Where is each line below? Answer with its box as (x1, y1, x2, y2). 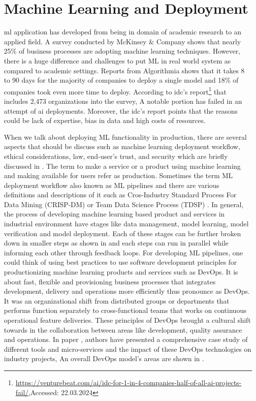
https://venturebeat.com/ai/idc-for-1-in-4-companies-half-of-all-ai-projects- (15, 377, 242, 387)
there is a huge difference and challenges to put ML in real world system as (4, 55, 231, 65)
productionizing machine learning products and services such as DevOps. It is (4, 267, 238, 277)
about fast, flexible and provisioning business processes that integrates (4, 276, 216, 286)
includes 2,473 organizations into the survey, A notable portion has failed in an (4, 95, 242, 106)
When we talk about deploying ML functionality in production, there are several (4, 131, 247, 142)
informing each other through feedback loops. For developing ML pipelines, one (4, 247, 243, 257)
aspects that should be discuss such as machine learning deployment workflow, (4, 141, 240, 152)
